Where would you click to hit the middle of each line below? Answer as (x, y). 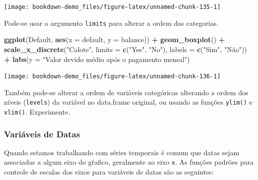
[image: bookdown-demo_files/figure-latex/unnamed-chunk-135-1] (112, 7)
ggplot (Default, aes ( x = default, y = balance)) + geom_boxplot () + (115, 39)
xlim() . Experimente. (37, 112)
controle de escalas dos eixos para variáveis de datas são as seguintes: (109, 172)
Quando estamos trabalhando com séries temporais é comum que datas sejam (122, 152)
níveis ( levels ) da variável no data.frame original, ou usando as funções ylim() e (128, 102)
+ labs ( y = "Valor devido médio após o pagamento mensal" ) (97, 59)
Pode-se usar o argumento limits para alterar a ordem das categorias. (111, 23)
